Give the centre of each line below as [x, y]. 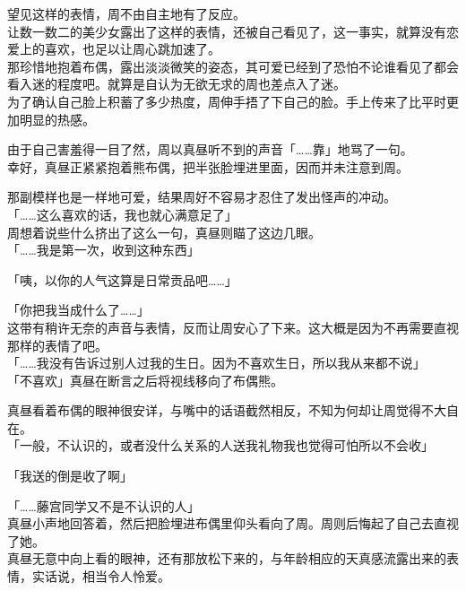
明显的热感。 [57, 119]
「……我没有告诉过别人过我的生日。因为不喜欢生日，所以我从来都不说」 [216, 363]
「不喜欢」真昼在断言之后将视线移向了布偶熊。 [145, 380]
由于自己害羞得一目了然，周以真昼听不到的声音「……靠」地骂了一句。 [210, 149]
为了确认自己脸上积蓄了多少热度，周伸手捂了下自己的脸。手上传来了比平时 [227, 101]
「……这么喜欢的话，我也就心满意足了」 [122, 214]
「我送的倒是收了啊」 [70, 476]
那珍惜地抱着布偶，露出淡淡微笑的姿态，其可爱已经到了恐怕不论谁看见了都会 [233, 66]
